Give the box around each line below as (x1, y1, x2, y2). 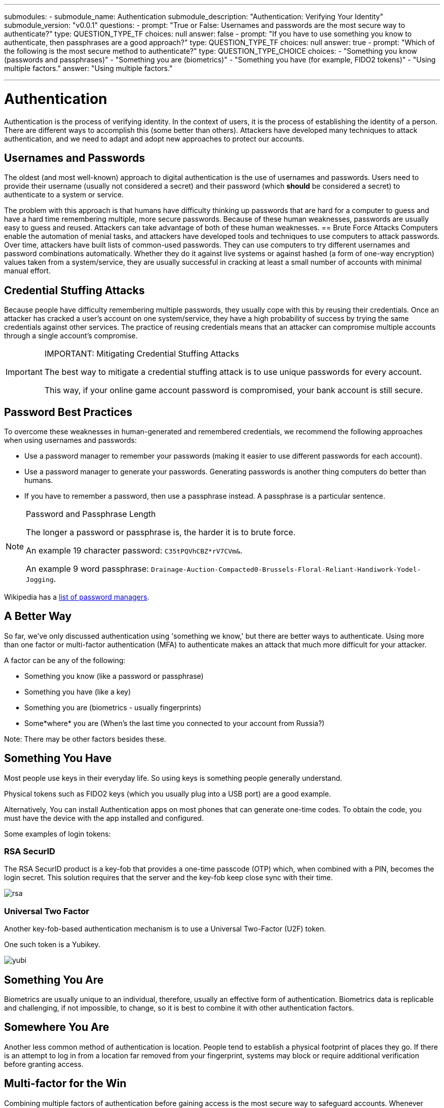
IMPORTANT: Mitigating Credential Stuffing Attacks (44, 349, 239, 359)
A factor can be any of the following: (4, 655, 126, 665)
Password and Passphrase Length (26, 509, 156, 520)
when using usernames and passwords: (4, 436, 137, 445)
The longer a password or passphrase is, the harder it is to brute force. (26, 527, 295, 538)
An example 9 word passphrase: (26, 564, 149, 574)
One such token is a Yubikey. (4, 940, 100, 949)
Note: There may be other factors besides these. (4, 734, 166, 743)
